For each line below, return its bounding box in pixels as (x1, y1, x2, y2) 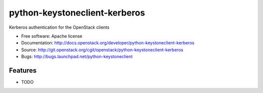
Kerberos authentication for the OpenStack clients (9, 24, 110, 30)
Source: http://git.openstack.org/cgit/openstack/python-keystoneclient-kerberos (21, 47, 184, 53)
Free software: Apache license (21, 33, 83, 39)
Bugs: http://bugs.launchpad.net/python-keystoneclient (21, 54, 133, 59)
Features (9, 66, 37, 74)
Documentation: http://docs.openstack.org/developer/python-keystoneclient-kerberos (21, 40, 195, 46)
